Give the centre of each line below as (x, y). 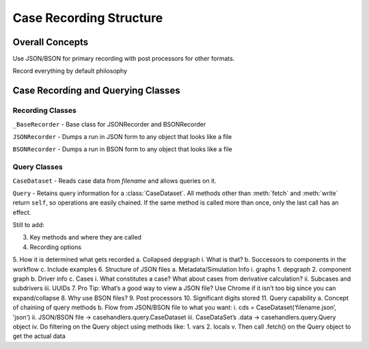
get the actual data (39, 336)
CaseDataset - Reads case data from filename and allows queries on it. (114, 181)
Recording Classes (44, 111)
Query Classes (38, 167)
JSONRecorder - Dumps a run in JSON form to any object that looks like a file (122, 137)
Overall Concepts (51, 42)
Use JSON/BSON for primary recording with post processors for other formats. (124, 59)
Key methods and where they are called (85, 237)
